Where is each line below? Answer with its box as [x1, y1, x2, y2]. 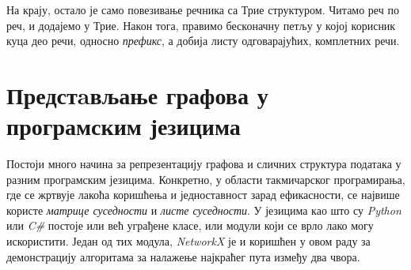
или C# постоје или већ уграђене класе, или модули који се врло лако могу [6, 217, 374, 234]
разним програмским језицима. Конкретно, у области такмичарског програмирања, [6, 171, 405, 187]
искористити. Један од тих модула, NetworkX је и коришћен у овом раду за [6, 233, 371, 249]
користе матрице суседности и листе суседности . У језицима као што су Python [6, 201, 401, 218]
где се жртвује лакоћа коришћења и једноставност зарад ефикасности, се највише [6, 186, 400, 203]
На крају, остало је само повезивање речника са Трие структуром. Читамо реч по [6, 2, 399, 17]
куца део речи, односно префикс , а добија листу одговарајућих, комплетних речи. [6, 32, 400, 49]
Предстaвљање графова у [6, 78, 268, 111]
